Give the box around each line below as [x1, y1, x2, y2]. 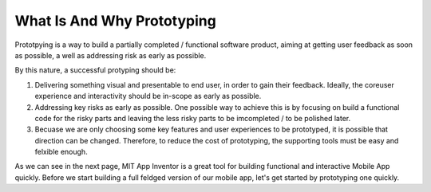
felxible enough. [34, 147, 88, 157]
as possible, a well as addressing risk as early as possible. [14, 50, 207, 60]
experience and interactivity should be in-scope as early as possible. [34, 92, 262, 101]
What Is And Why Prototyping [14, 12, 217, 29]
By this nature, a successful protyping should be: [14, 65, 176, 75]
